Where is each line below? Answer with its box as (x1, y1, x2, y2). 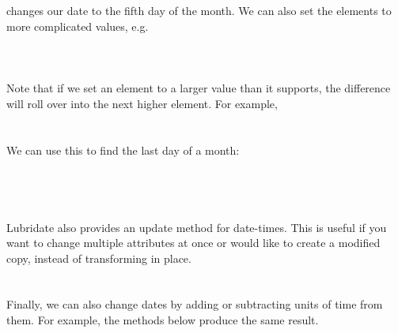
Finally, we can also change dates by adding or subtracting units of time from (6, 296, 383, 312)
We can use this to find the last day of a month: (6, 141, 240, 158)
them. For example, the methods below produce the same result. (6, 312, 319, 328)
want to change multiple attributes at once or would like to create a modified (6, 234, 381, 251)
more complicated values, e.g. (6, 17, 149, 34)
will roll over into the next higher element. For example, (6, 95, 278, 111)
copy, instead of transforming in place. (6, 249, 191, 266)
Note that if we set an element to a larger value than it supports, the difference (6, 80, 391, 96)
